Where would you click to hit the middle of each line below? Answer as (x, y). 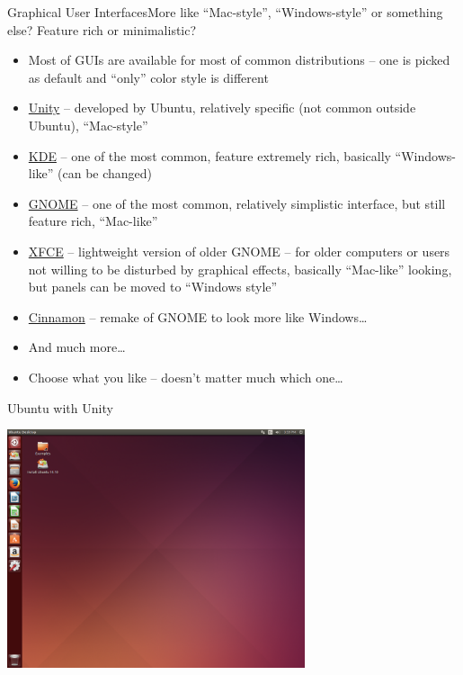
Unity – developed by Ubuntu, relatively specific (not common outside (222, 108)
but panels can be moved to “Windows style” (153, 287)
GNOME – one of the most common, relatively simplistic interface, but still (237, 203)
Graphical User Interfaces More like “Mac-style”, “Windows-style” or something (225, 12)
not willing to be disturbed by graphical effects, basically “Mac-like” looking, (240, 269)
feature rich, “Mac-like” (93, 221)
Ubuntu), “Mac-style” (88, 125)
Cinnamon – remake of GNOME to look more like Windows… (198, 316)
